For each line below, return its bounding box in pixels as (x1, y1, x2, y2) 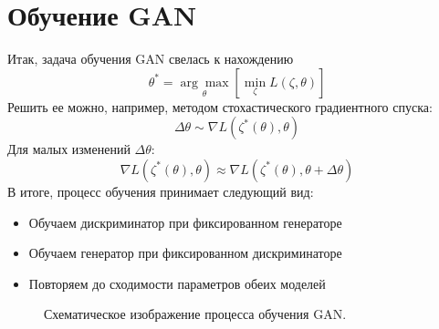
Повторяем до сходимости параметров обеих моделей (28, 273, 326, 293)
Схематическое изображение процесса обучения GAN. (44, 304, 347, 324)
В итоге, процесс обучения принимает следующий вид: (7, 181, 314, 200)
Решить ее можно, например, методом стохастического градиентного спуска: (7, 97, 433, 116)
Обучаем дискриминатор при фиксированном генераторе (28, 212, 342, 231)
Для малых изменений (7, 139, 131, 159)
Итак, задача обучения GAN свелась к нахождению (7, 49, 294, 68)
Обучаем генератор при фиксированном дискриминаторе (28, 243, 342, 262)
